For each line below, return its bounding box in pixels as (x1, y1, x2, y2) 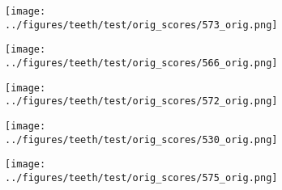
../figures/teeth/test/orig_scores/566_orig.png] (5, 57, 278, 69)
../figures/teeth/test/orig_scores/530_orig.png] (5, 133, 278, 146)
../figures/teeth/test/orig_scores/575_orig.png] (5, 171, 278, 184)
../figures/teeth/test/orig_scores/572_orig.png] (5, 95, 278, 108)
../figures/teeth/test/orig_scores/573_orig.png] (5, 19, 278, 31)
